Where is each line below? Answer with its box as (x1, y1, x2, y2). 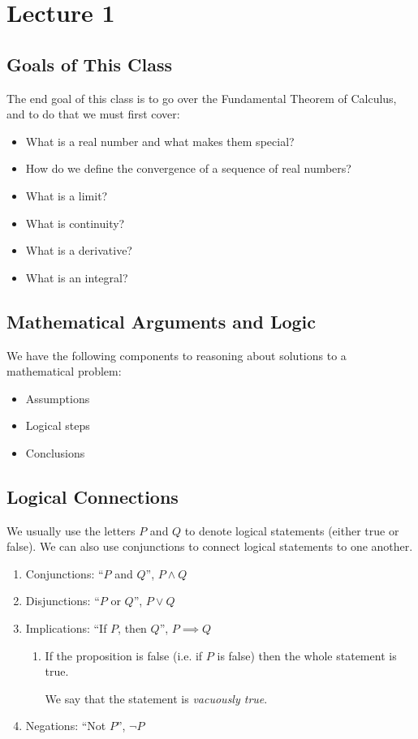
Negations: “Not (25, 717, 106, 734)
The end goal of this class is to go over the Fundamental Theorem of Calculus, (6, 89, 397, 106)
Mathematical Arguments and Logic (6, 308, 317, 333)
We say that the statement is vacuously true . (45, 690, 268, 707)
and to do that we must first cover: (6, 105, 180, 122)
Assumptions (25, 389, 90, 406)
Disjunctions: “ (25, 592, 100, 609)
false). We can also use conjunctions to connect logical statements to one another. (6, 538, 413, 555)
